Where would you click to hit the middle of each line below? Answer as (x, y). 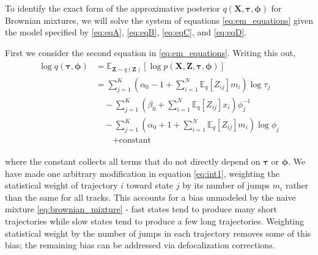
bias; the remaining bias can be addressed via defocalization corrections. (140, 245)
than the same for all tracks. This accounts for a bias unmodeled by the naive (150, 197)
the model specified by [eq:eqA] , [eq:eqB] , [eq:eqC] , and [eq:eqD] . (126, 32)
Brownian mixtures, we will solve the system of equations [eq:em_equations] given (159, 20)
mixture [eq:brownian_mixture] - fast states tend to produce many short (141, 209)
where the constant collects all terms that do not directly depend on (133, 161)
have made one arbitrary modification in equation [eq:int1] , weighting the (142, 173)
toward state (150, 185)
